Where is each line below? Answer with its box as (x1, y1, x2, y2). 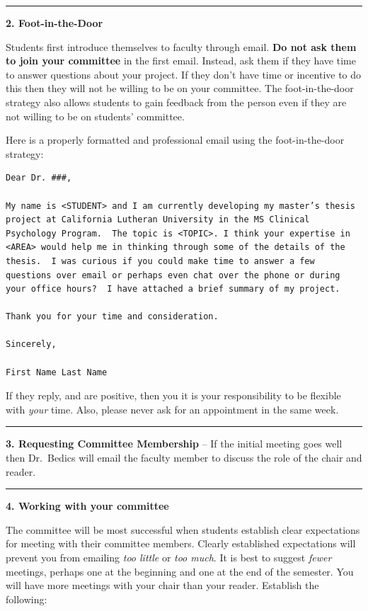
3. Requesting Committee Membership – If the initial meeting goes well (6, 436, 343, 451)
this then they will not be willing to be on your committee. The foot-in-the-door (6, 81, 354, 96)
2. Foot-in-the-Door (6, 16, 103, 30)
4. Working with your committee (6, 498, 169, 513)
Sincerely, (6, 339, 57, 350)
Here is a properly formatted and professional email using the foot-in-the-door (6, 132, 345, 147)
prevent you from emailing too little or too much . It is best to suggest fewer (6, 550, 332, 564)
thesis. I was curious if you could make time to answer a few (6, 256, 315, 266)
